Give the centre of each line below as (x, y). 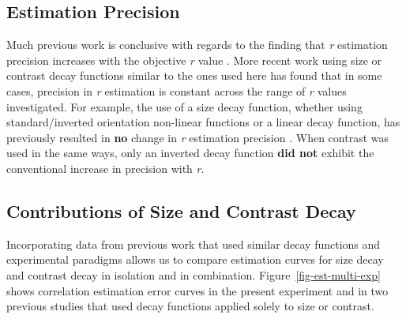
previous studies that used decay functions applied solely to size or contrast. (190, 306)
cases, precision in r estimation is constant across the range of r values (177, 90)
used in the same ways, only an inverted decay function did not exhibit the (190, 153)
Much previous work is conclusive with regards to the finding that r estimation (197, 45)
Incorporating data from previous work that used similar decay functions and (194, 244)
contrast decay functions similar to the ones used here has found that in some (194, 75)
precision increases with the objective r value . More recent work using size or (194, 60)
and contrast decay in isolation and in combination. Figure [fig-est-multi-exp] (194, 274)
